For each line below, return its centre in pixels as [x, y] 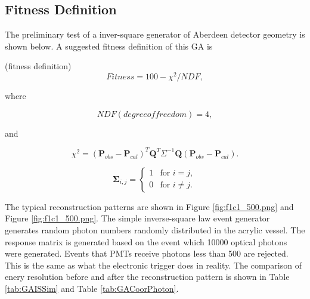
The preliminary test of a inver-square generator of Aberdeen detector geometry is [155, 34]
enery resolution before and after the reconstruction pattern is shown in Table [147, 277]
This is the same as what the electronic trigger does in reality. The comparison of [153, 265]
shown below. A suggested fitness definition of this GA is [109, 46]
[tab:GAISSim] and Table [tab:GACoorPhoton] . [92, 288]
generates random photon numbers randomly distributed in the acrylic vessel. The [155, 229]
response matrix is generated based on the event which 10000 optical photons [146, 241]
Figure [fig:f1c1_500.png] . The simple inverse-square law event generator [137, 218]
